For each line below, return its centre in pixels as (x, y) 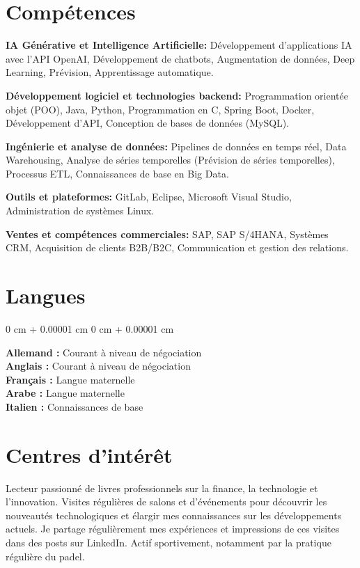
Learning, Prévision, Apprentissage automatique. (110, 72)
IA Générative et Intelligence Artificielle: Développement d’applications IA (179, 45)
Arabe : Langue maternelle (65, 393)
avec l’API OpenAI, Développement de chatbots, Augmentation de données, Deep (180, 58)
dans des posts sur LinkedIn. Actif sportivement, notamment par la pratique (169, 543)
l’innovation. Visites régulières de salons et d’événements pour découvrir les (166, 502)
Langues (46, 295)
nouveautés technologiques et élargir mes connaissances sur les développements (174, 515)
